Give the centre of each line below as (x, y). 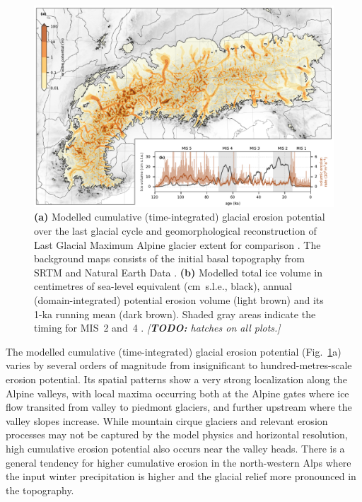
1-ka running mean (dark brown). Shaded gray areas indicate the (175, 314)
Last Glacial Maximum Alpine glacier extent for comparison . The (177, 244)
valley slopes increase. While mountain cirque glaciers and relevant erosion (167, 420)
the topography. (40, 490)
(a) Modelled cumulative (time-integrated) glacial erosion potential (180, 217)
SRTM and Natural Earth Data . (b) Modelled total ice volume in (178, 272)
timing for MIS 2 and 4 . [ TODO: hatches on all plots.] (157, 328)
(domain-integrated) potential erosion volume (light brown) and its (179, 300)
